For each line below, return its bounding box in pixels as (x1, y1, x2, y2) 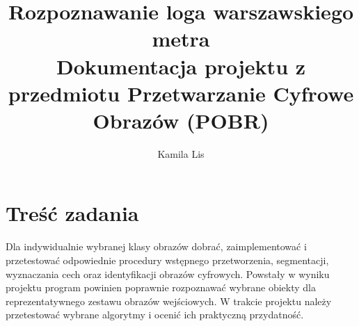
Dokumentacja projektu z (56, 51, 306, 80)
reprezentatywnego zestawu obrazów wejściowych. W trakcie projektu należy (6, 293, 332, 308)
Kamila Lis (157, 146, 205, 161)
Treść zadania (6, 199, 139, 227)
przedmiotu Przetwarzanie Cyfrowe (8, 79, 354, 107)
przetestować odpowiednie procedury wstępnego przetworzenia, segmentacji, (6, 253, 329, 267)
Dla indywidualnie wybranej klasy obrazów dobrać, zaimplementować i (6, 239, 307, 254)
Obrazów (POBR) (93, 106, 269, 134)
